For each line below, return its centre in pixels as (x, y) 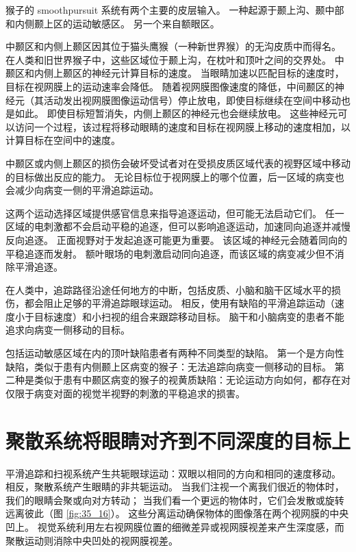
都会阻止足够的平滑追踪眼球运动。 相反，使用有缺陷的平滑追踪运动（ (179, 303)
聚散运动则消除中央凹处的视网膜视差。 (92, 540)
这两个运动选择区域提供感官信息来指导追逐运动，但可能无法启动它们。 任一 (175, 213)
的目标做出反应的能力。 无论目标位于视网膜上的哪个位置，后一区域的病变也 (175, 176)
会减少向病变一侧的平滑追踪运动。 (82, 190)
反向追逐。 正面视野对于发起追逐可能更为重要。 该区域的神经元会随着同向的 (177, 239)
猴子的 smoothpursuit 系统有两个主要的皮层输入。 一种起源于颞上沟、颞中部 (175, 10)
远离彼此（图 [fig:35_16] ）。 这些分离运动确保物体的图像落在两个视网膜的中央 (177, 513)
